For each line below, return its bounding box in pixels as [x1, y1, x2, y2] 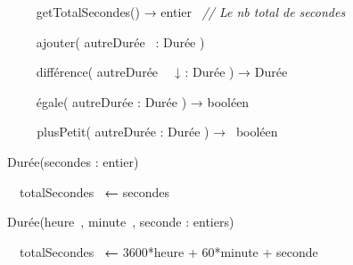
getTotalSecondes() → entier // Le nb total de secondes [36, 3, 346, 21]
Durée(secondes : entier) [7, 152, 139, 170]
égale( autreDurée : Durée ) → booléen [36, 92, 250, 111]
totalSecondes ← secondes [19, 182, 169, 201]
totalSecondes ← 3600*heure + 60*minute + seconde [19, 242, 318, 261]
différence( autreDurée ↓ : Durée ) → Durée [36, 62, 288, 81]
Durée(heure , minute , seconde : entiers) [7, 212, 234, 231]
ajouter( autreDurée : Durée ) [36, 32, 205, 51]
